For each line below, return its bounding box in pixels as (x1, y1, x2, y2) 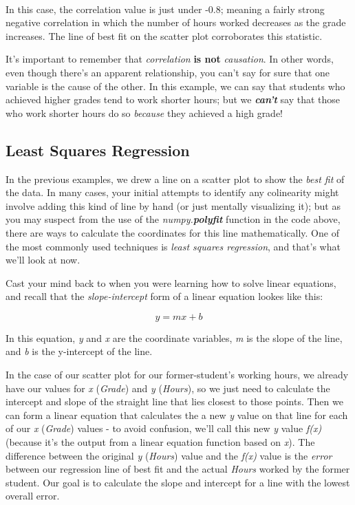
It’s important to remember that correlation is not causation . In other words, (6, 52, 334, 66)
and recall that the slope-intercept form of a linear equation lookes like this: (6, 289, 323, 303)
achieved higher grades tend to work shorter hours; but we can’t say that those (6, 92, 340, 107)
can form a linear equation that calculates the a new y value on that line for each (6, 407, 348, 422)
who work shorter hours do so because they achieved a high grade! (6, 105, 283, 120)
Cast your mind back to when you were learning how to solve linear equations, (6, 275, 336, 290)
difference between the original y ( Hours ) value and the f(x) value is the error (6, 448, 332, 462)
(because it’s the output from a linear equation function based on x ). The (6, 435, 315, 449)
